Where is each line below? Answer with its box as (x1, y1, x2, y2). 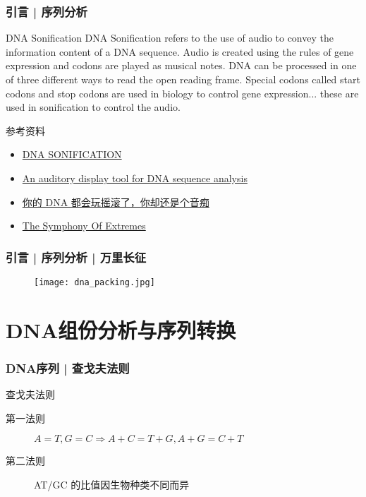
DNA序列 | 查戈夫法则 (6, 359, 130, 376)
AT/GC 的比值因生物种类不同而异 (34, 477, 190, 491)
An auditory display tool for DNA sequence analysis (22, 170, 248, 185)
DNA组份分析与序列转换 (6, 315, 236, 344)
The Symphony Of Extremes (22, 218, 146, 233)
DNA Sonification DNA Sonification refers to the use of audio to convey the (6, 30, 334, 45)
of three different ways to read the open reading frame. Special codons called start (6, 72, 360, 86)
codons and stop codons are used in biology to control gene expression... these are (6, 85, 359, 100)
